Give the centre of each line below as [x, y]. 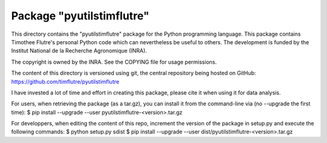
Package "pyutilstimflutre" [80, 16]
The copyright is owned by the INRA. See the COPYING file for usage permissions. [114, 62]
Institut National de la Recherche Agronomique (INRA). [79, 51]
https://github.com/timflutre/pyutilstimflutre [65, 81]
